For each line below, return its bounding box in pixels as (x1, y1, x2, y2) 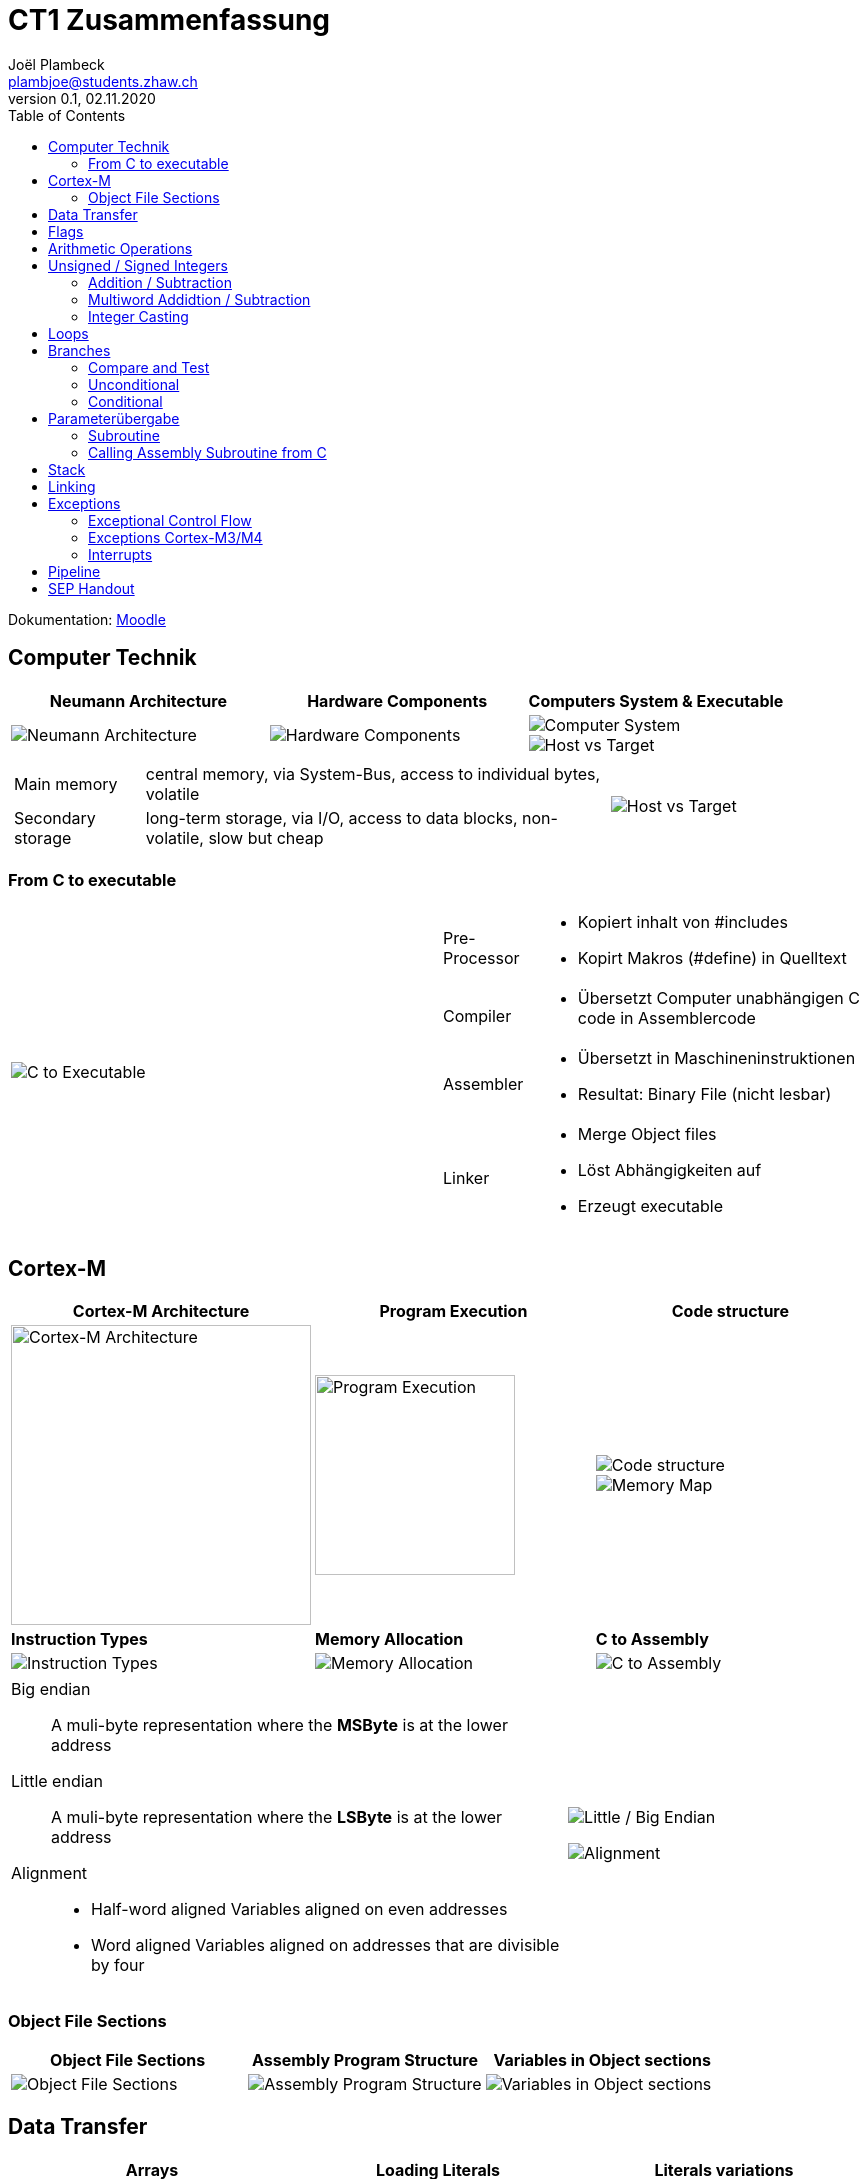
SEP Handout (48, 579, 135, 597)
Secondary (14, 807, 96, 828)
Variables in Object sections (493, 2049, 712, 2070)
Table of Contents (8, 106, 126, 124)
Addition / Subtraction (88, 273, 232, 291)
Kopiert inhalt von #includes (577, 912, 788, 933)
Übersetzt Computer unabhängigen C (577, 988, 860, 1009)
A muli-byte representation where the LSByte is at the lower (51, 1807, 503, 1828)
